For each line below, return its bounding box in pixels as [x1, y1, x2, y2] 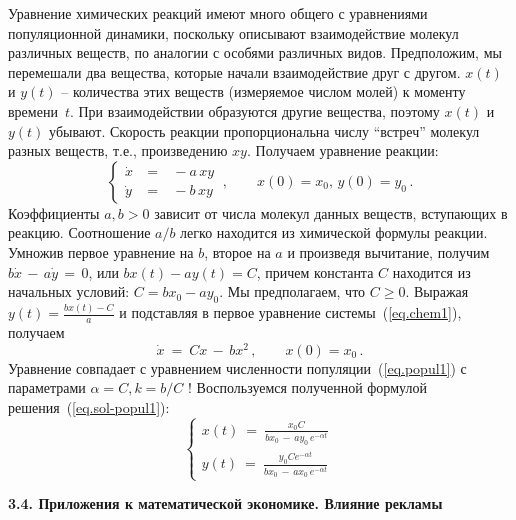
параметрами [8, 377, 86, 398]
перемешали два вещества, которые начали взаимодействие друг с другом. [8, 61, 461, 82]
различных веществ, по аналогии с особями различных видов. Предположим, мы [8, 42, 502, 63]
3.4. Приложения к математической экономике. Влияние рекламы [8, 493, 443, 514]
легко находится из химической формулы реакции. [180, 222, 488, 243]
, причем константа [256, 261, 374, 282]
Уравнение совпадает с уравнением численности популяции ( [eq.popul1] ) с [8, 357, 467, 378]
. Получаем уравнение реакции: [246, 140, 439, 161]
